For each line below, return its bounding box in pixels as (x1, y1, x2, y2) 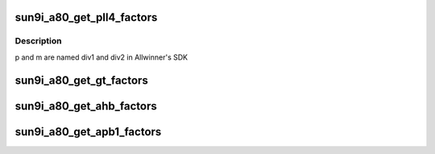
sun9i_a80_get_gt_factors (14, 73, 148, 87)
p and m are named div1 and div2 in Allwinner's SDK (14, 52, 188, 62)
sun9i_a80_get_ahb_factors (14, 99, 157, 113)
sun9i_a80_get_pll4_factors (14, 10, 158, 24)
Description (14, 35, 62, 47)
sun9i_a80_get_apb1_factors (14, 125, 162, 139)
